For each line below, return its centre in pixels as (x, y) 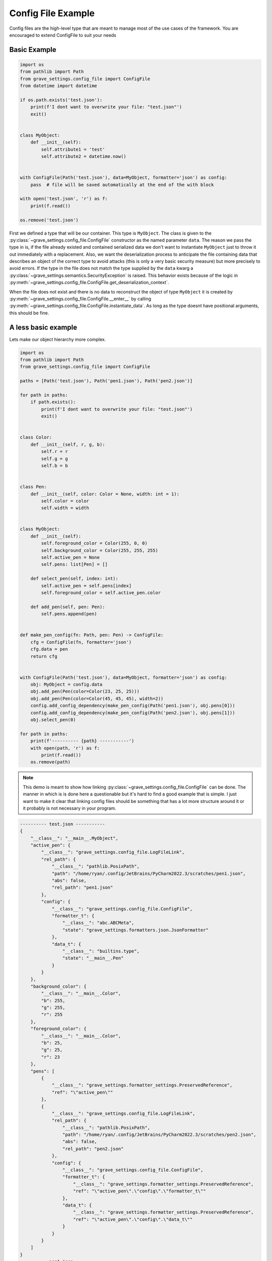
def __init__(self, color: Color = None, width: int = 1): (105, 494)
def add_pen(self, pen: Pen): (68, 607)
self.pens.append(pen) (69, 614)
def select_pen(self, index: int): (74, 579)
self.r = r (54, 452)
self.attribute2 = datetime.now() (84, 157)
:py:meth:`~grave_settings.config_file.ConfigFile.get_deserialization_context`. (89, 282)
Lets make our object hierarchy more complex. (58, 339)
